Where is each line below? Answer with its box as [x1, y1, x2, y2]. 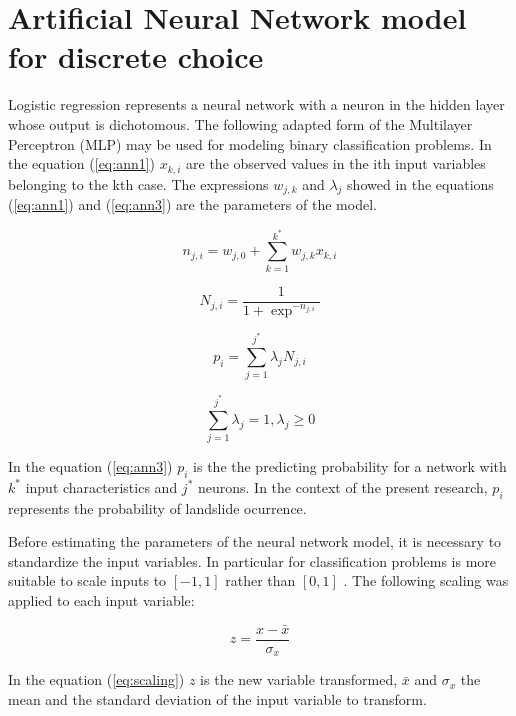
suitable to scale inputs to [8, 570, 167, 591]
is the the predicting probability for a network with [193, 456, 507, 477]
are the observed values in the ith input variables [186, 153, 486, 174]
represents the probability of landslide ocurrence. [8, 497, 307, 518]
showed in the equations [347, 173, 494, 194]
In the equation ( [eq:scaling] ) [8, 669, 185, 690]
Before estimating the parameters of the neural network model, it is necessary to [8, 531, 502, 552]
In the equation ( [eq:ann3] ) [8, 456, 173, 477]
